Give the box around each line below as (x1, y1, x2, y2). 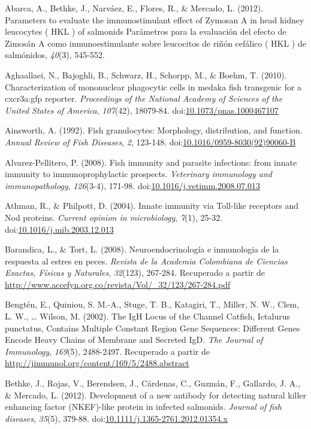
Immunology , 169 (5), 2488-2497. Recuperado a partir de (5, 345, 210, 357)
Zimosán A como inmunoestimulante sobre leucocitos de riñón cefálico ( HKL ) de (5, 36, 306, 49)
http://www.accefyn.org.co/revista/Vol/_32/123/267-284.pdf (5, 278, 231, 290)
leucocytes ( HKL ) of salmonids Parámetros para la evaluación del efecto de (5, 25, 286, 38)
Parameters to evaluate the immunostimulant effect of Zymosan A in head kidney (5, 13, 304, 26)
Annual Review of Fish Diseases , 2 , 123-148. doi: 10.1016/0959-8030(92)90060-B (5, 135, 296, 148)
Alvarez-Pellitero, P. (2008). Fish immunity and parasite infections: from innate (5, 156, 297, 168)
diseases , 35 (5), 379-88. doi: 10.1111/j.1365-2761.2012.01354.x (5, 412, 228, 424)
